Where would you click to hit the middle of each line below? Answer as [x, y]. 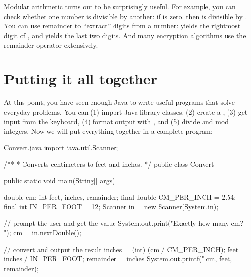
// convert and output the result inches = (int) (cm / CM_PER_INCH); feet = [125, 249]
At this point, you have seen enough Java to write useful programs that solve [120, 102]
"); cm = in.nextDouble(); [43, 233]
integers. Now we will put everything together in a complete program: [108, 131]
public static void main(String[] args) [59, 180]
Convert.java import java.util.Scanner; [61, 147]
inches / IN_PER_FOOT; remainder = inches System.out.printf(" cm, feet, [118, 259]
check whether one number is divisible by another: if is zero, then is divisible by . [125, 16]
